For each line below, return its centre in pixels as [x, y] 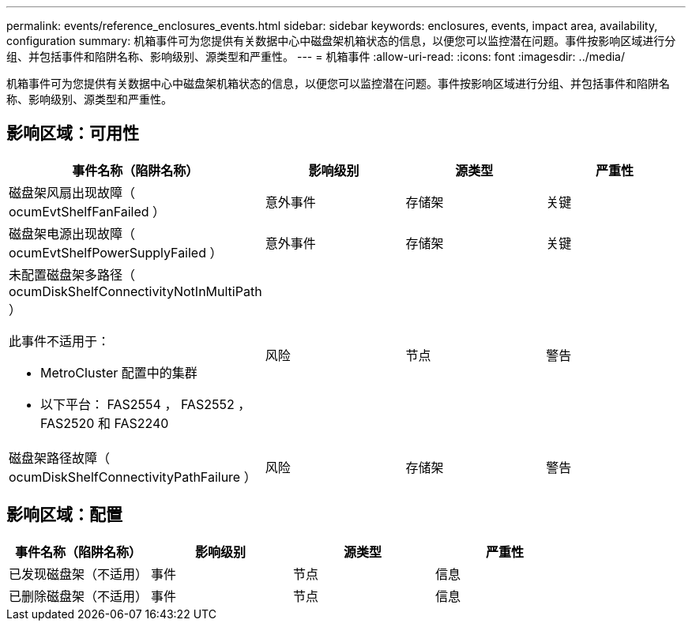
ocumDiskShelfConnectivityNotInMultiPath [135, 291]
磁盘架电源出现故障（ [72, 233]
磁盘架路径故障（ [60, 458]
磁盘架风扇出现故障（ [72, 192]
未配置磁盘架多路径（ [72, 274]
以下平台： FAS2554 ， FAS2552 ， [146, 404]
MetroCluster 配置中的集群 [119, 372]
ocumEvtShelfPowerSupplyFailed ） [116, 252]
